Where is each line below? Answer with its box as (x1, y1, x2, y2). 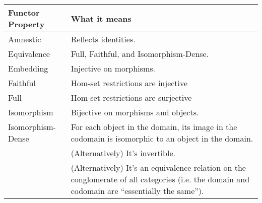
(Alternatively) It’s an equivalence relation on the (71, 162, 246, 173)
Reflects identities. (71, 33, 136, 45)
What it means (71, 12, 132, 24)
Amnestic (8, 33, 41, 45)
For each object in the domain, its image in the (71, 121, 237, 132)
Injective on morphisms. (71, 62, 155, 74)
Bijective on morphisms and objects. (71, 106, 199, 118)
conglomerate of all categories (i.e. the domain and (71, 173, 250, 185)
